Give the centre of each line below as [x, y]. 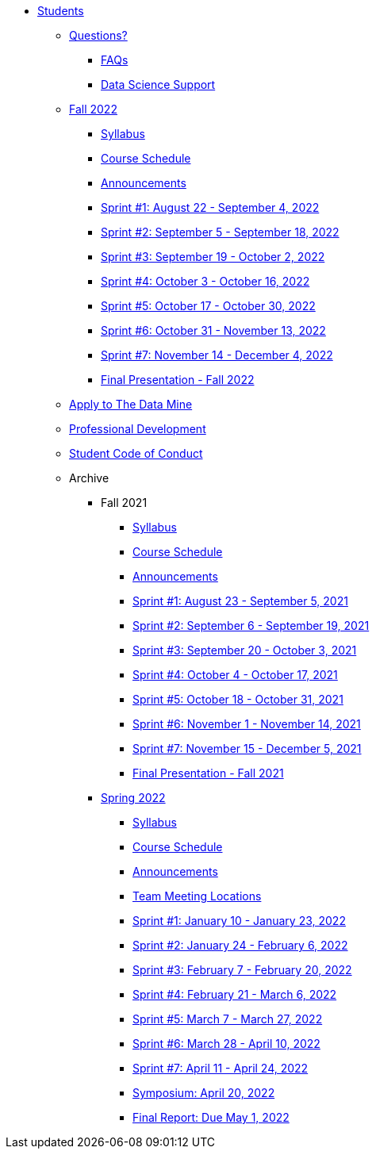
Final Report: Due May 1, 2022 [211, 1117]
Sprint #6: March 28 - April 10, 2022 [226, 1044]
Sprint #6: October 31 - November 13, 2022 [213, 330]
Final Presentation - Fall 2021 [208, 773]
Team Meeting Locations [197, 896]
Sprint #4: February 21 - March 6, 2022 [235, 994]
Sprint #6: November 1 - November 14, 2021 [247, 724]
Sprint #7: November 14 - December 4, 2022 [217, 355]
